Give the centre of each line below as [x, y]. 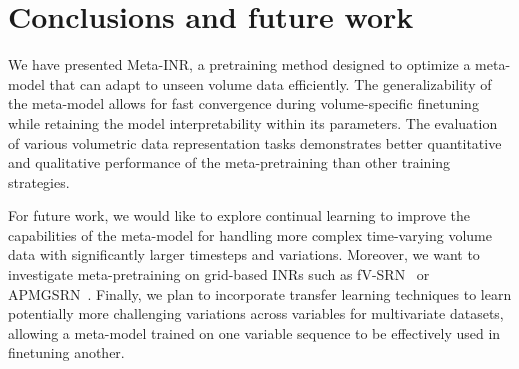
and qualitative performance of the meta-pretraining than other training [229, 162]
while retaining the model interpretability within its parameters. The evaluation [253, 122]
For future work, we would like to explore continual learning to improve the [239, 215]
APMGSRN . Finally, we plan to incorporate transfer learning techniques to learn [260, 293]
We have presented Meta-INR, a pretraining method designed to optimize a [239, 64]
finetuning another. [66, 352]
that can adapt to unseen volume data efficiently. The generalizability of [270, 83]
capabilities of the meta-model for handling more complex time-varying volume [250, 234]
